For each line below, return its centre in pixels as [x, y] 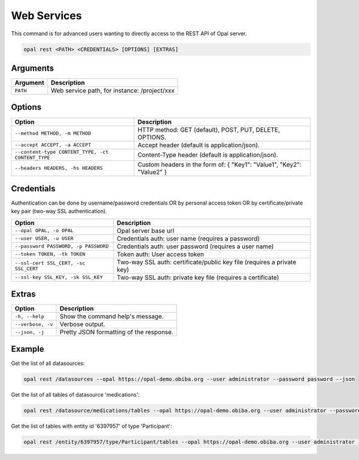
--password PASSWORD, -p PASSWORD [62, 246]
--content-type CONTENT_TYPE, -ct [62, 152]
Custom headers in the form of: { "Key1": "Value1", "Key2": [220, 164]
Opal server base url [146, 230]
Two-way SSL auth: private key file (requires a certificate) [198, 277]
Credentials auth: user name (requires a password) [188, 238]
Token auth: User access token [161, 254]
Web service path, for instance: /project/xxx [113, 91]
